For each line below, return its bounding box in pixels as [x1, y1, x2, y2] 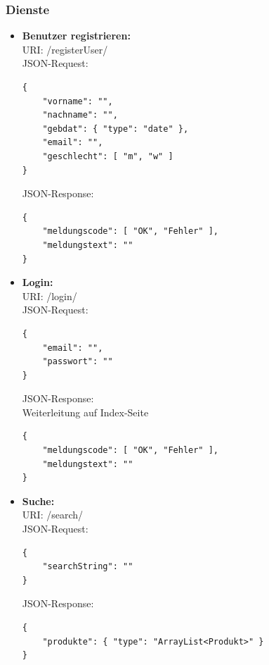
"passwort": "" [42, 356, 113, 367]
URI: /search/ [22, 507, 84, 522]
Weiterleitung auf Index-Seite [22, 404, 149, 419]
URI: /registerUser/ [22, 42, 108, 56]
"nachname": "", [42, 110, 118, 120]
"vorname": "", [42, 96, 113, 106]
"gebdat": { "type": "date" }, [42, 123, 189, 134]
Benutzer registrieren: [22, 28, 131, 43]
